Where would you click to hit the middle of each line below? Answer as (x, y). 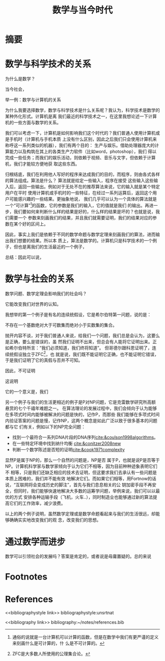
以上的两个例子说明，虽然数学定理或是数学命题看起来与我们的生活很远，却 (80, 514)
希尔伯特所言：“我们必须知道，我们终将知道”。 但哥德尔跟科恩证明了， (81, 348)
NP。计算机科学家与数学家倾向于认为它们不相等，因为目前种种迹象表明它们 (81, 466)
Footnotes (26, 576)
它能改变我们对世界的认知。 (33, 304)
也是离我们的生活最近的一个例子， (52, 247)
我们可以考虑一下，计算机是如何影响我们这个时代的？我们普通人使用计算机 (80, 133)
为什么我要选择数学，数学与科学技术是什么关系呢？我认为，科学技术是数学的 (82, 110)
